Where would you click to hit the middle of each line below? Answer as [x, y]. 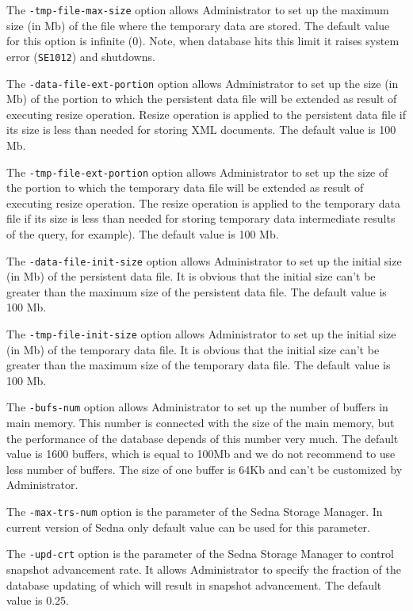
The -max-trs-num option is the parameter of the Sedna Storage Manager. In [195, 512]
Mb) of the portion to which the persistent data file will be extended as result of [202, 99]
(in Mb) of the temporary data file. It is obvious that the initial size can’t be [193, 349]
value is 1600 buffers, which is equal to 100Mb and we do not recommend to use [201, 454]
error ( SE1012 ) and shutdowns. [81, 56]
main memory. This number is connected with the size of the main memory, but [201, 423]
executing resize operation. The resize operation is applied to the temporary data [204, 202]
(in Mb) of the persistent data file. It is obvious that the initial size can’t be [191, 276]
